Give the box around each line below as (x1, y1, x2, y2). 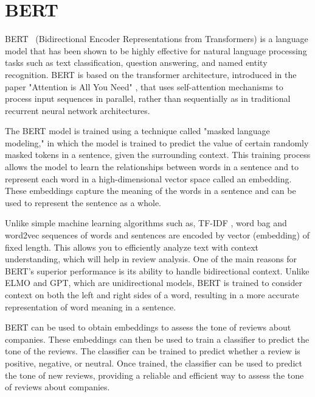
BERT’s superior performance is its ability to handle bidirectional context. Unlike (5, 264, 310, 277)
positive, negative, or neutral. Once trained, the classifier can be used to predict (5, 356, 302, 369)
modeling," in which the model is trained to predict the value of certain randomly (5, 136, 309, 149)
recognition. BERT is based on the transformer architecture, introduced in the (5, 68, 297, 80)
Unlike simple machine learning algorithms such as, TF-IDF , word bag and (5, 216, 287, 229)
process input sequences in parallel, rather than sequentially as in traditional (5, 92, 291, 105)
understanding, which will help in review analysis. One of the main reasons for (5, 252, 297, 265)
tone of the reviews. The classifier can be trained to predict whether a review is (5, 345, 300, 357)
